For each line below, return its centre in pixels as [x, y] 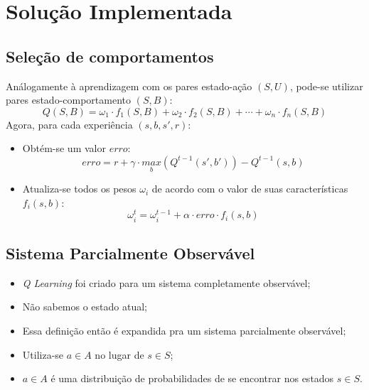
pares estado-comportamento [68, 100]
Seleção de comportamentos [110, 56]
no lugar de [119, 354]
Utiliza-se [43, 354]
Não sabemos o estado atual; [85, 307]
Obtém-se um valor [64, 148]
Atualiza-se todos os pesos [79, 189]
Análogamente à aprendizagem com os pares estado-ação [129, 86]
